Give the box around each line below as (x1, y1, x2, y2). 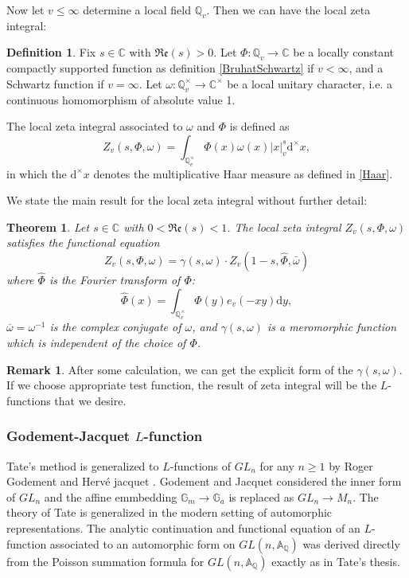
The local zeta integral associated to (6, 118, 183, 135)
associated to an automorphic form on (49, 535, 236, 552)
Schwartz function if (6, 75, 104, 92)
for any (259, 457, 294, 474)
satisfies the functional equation (6, 234, 160, 251)
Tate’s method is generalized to (6, 457, 159, 474)
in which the (6, 165, 67, 182)
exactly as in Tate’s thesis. (271, 553, 400, 569)
